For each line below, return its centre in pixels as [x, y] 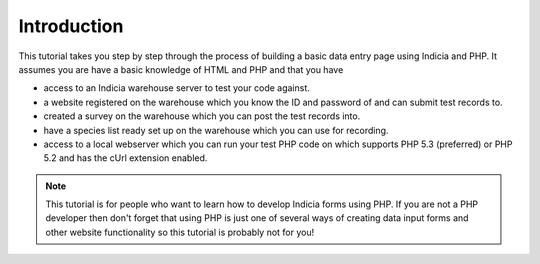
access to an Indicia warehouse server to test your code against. [176, 88]
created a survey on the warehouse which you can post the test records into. [202, 116]
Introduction [71, 26]
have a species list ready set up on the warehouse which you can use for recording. [216, 130]
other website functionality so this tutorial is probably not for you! [180, 232]
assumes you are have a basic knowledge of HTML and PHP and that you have [181, 69]
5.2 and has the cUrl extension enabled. [125, 158]
